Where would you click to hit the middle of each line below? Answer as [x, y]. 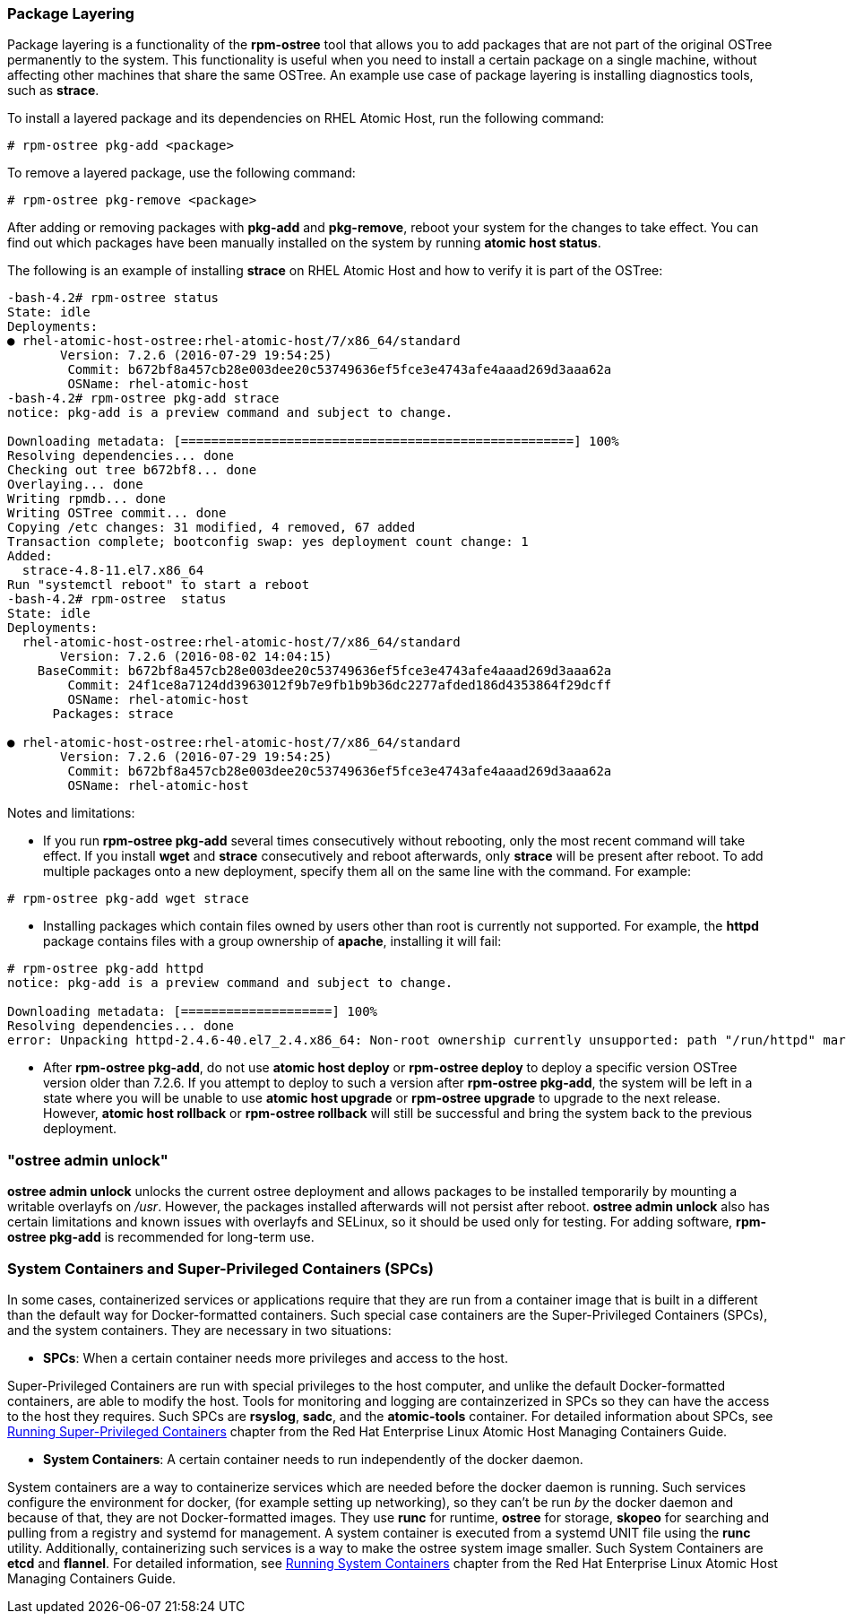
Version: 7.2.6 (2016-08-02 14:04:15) [196, 657]
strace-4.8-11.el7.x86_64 [113, 571]
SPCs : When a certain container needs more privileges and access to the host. [276, 1357]
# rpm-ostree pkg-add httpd [106, 969]
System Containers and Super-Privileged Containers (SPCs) [220, 1268]
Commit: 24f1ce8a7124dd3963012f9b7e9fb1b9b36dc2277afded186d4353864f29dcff [340, 685]
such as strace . [53, 91]
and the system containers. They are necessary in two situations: [199, 1330]
